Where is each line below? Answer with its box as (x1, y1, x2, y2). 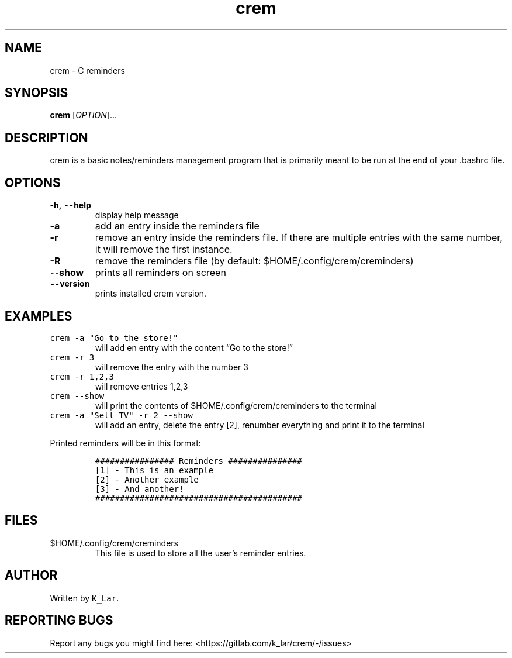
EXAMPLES (5, 308, 72, 323)
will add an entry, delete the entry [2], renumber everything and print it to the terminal (95, 419, 424, 430)
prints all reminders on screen (95, 267, 226, 279)
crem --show (50, 391, 105, 401)
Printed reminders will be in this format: (50, 437, 201, 448)
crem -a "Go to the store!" (50, 333, 178, 343)
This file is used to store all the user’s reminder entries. (95, 547, 306, 558)
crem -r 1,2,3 (50, 371, 114, 381)
